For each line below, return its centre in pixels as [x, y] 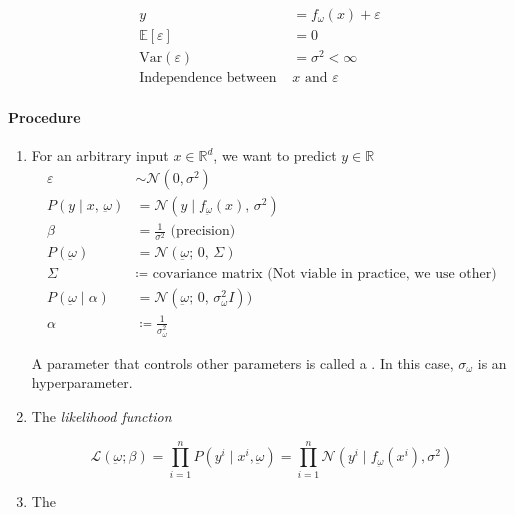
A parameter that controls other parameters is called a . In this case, [242, 362]
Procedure [44, 116]
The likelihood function [101, 416]
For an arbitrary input [100, 155]
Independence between [208, 78]
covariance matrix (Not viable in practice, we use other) [324, 274]
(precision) [203, 231]
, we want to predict [275, 155]
